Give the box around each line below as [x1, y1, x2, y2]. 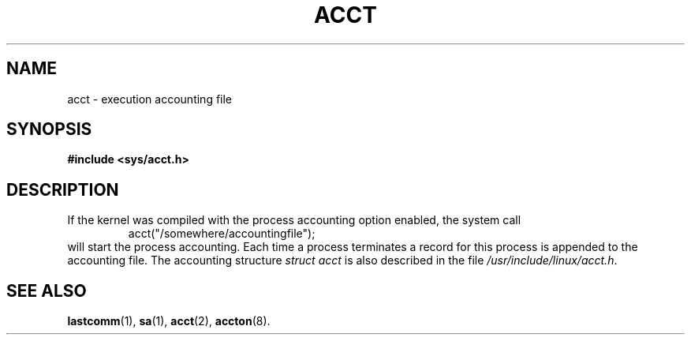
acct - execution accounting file [67, 92, 233, 106]
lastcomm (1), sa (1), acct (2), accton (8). [67, 314, 271, 328]
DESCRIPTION [6, 179, 119, 200]
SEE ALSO [6, 280, 87, 301]
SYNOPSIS [6, 119, 92, 140]
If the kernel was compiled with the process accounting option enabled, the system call [67, 213, 521, 227]
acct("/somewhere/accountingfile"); [128, 227, 316, 241]
